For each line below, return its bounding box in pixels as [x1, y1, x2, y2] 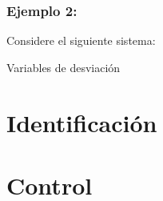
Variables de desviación [6, 58, 121, 75]
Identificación [6, 106, 157, 139]
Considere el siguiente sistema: [6, 32, 156, 49]
